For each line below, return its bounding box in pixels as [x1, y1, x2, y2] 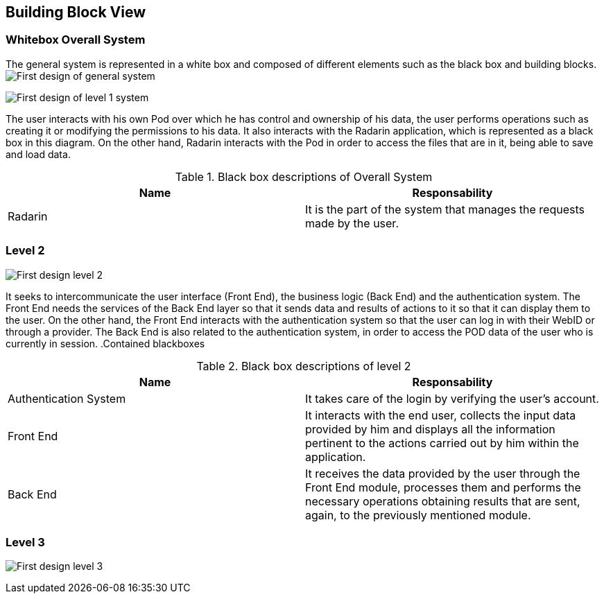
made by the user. [305, 216, 399, 230]
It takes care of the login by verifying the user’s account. [305, 391, 599, 406]
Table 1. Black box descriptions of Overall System [175, 169, 433, 184]
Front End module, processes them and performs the [305, 480, 581, 494]
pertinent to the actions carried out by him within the [305, 435, 579, 450]
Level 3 [6, 535, 45, 549]
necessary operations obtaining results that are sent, [305, 494, 580, 508]
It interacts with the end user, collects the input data [305, 408, 576, 422]
